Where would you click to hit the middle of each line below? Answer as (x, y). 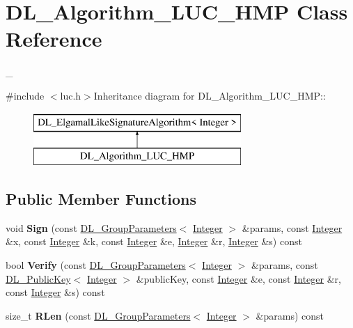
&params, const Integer (292, 227)
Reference (54, 39)
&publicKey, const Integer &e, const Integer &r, (238, 278)
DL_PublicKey (38, 278)
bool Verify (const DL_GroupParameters (96, 265)
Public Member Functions (101, 199)
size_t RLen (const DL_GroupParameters (98, 315)
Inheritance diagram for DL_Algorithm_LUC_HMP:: (210, 95)
